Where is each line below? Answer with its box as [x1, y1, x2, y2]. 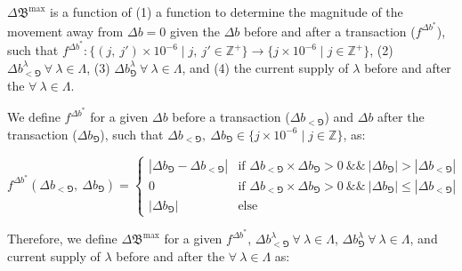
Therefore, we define [7, 229, 118, 248]
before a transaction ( [172, 108, 290, 126]
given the [169, 21, 220, 40]
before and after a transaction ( [243, 21, 416, 40]
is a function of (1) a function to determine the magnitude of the [50, 3, 403, 20]
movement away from [7, 21, 124, 40]
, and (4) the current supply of [182, 58, 349, 76]
